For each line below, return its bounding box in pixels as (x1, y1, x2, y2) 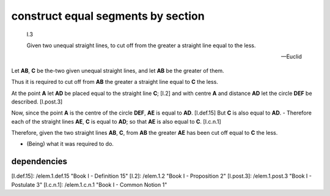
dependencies (11, 156, 67, 167)
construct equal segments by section (11, 9, 205, 23)
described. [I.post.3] (11, 98, 63, 105)
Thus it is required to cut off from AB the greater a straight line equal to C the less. (11, 78, 218, 86)
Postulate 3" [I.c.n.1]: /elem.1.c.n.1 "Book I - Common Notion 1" (11, 181, 167, 188)
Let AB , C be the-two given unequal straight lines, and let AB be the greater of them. (11, 67, 224, 74)
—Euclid (280, 53, 302, 61)
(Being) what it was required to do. (26, 140, 114, 148)
